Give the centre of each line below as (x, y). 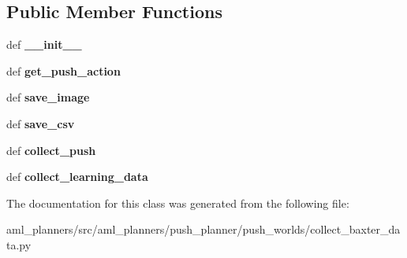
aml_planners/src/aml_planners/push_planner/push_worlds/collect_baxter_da (203, 229)
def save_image (48, 97)
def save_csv (41, 123)
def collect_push (51, 150)
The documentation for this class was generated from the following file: (178, 203)
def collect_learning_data (77, 177)
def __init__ (44, 44)
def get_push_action (63, 70)
